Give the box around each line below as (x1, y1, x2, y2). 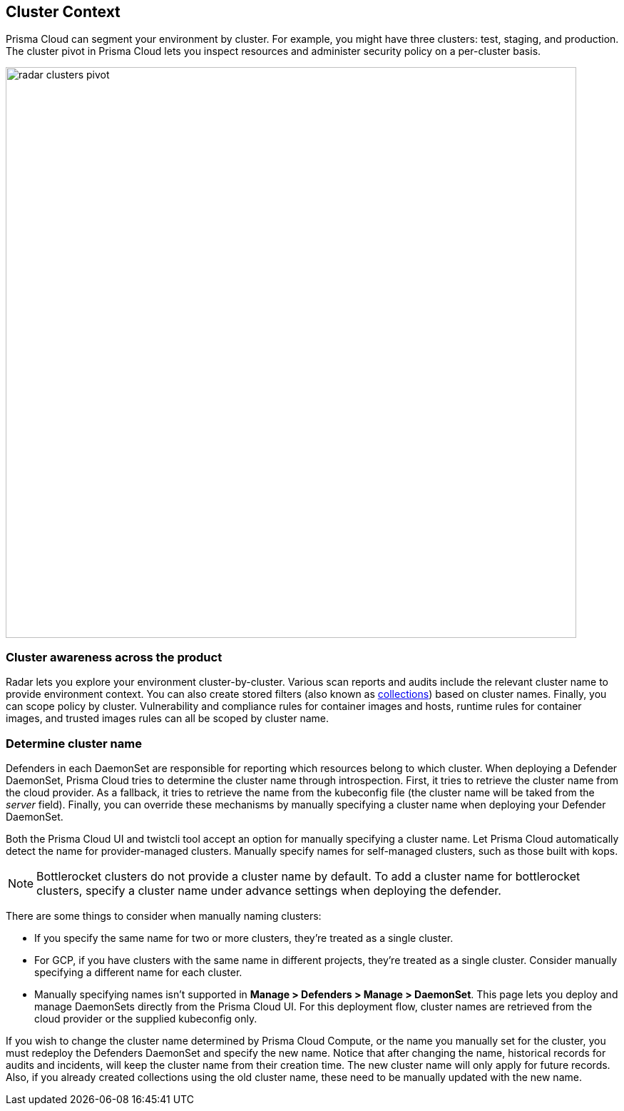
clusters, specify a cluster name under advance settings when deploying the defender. (36, 883, 501, 898)
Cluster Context (6, 3, 121, 21)
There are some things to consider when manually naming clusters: (6, 909, 322, 922)
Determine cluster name (6, 736, 142, 751)
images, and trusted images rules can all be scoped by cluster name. (6, 712, 329, 725)
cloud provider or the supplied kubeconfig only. (34, 1012, 257, 1025)
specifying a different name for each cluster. (34, 965, 242, 978)
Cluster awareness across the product (6, 649, 223, 664)
